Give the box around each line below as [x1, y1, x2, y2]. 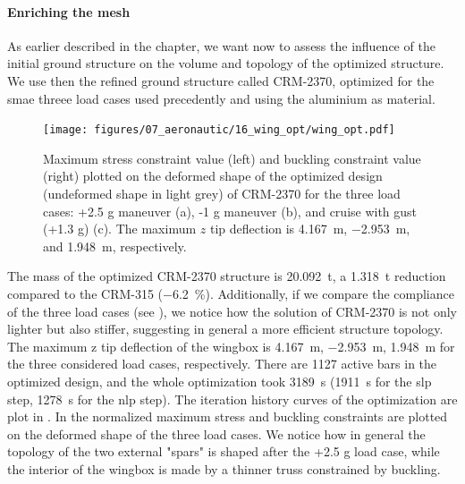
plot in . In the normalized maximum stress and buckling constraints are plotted [7, 407, 448, 426]
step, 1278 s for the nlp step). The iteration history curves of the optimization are [7, 389, 458, 408]
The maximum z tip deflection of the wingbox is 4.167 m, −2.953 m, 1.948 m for [7, 336, 455, 355]
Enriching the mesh [7, 2, 131, 21]
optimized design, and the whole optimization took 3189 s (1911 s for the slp [7, 371, 432, 390]
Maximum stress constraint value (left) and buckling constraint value [43, 149, 421, 167]
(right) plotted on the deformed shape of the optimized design [43, 166, 383, 185]
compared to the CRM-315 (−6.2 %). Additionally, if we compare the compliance [7, 284, 454, 302]
